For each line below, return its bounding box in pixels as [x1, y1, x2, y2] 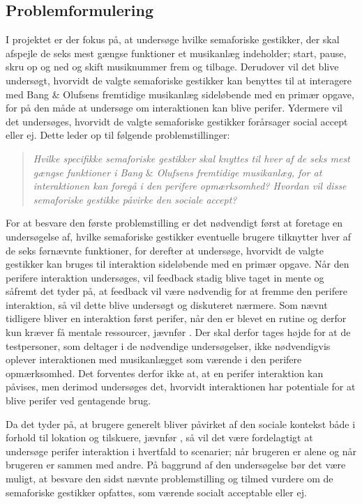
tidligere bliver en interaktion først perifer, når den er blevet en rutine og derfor [6, 311, 347, 326]
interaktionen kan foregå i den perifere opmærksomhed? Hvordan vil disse [33, 178, 347, 193]
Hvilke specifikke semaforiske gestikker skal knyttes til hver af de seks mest [33, 151, 350, 165]
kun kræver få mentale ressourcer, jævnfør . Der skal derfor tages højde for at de [6, 325, 351, 339]
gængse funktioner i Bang [33, 165, 142, 179]
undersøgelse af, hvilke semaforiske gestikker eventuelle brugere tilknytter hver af [6, 229, 351, 243]
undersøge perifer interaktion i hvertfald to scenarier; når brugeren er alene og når [6, 443, 357, 458]
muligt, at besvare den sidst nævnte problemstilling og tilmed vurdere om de [6, 471, 333, 486]
